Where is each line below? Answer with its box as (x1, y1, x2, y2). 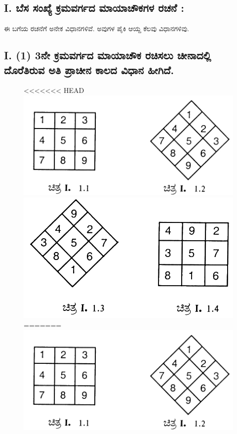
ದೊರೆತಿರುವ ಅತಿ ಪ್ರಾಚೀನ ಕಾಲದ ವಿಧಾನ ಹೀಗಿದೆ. (4, 62, 174, 77)
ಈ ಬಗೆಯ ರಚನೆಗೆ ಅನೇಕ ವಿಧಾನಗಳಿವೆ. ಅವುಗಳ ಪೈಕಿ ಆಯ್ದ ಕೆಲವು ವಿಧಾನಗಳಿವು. (4, 23, 190, 34)
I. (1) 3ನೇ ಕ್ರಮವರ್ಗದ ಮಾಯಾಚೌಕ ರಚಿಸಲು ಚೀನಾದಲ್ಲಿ (4, 47, 211, 63)
